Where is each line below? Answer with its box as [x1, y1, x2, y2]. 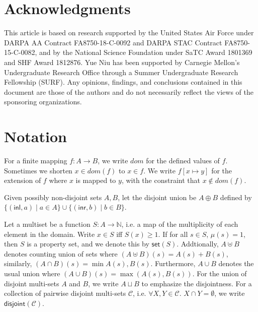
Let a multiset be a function [4, 218, 91, 229]
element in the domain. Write [4, 228, 95, 239]
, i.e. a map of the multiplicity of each [121, 218, 238, 229]
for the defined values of [146, 155, 220, 165]
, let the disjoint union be [118, 192, 197, 202]
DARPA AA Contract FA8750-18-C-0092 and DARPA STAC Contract [4, 37, 222, 47]
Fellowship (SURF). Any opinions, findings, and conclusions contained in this [4, 77, 242, 87]
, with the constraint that [121, 175, 200, 185]
